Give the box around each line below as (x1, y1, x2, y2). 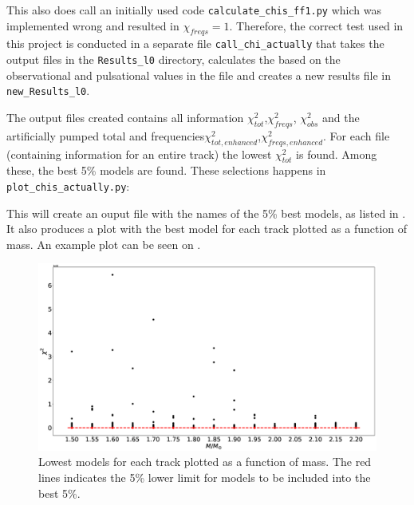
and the (322, 109, 360, 126)
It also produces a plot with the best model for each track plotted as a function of (6, 220, 408, 237)
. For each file (323, 127, 390, 144)
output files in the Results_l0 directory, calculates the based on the (6, 51, 341, 68)
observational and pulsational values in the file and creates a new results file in (6, 66, 392, 83)
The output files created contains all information (6, 109, 244, 126)
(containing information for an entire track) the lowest (6, 145, 272, 162)
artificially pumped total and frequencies (6, 127, 205, 144)
